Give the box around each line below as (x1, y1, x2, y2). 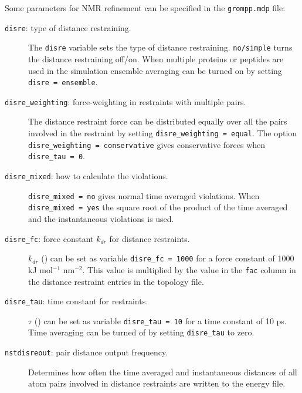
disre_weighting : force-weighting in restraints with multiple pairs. (5, 95, 246, 108)
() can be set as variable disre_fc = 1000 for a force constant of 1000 (41, 252, 294, 264)
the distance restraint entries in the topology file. (28, 275, 204, 287)
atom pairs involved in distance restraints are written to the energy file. (28, 377, 286, 389)
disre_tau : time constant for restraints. (5, 295, 148, 307)
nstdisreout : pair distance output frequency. (5, 346, 168, 358)
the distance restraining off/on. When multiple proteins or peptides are (28, 52, 284, 65)
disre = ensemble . (28, 76, 98, 88)
